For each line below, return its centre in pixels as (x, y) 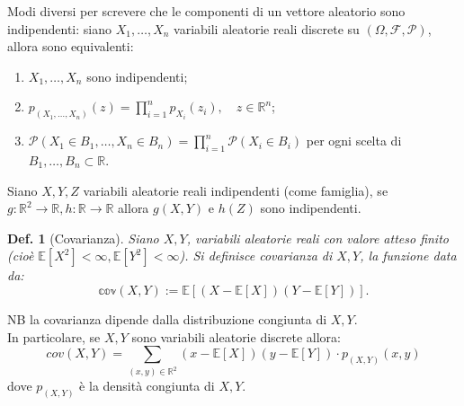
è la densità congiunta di (147, 386)
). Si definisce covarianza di (256, 256)
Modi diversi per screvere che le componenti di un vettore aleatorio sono (206, 11)
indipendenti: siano (60, 28)
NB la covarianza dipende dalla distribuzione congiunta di (167, 319)
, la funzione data (408, 256)
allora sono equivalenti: (71, 46)
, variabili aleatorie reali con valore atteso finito (317, 238)
